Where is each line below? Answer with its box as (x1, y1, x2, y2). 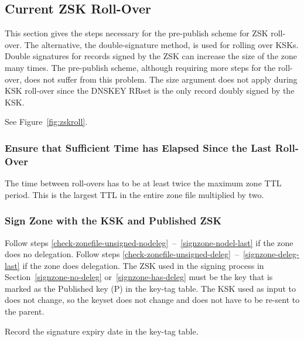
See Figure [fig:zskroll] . (5, 115, 88, 128)
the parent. (5, 305, 45, 318)
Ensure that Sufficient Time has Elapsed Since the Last (5, 140, 272, 155)
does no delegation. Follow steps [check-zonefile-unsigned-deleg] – (5, 248, 239, 260)
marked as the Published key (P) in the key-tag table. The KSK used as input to (5, 282, 296, 294)
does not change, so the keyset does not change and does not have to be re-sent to (5, 294, 300, 306)
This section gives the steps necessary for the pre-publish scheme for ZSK (5, 27, 268, 39)
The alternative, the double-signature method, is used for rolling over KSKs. (24, 38, 299, 50)
